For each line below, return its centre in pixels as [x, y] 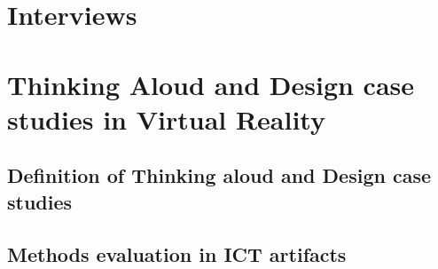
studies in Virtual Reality [166, 119]
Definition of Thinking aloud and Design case [219, 175]
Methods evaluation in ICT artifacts [177, 253]
